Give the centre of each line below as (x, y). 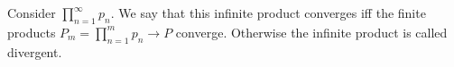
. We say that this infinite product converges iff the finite (268, 13)
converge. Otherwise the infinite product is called (311, 32)
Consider (32, 13)
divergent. (35, 51)
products (32, 32)
